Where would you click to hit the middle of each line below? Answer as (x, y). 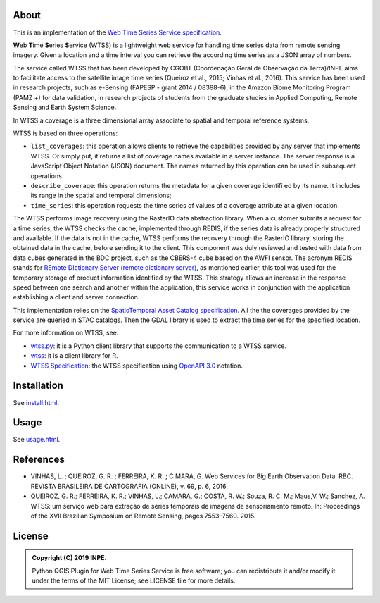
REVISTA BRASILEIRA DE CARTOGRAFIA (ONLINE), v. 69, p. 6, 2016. (129, 486)
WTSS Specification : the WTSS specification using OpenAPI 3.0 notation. (137, 366)
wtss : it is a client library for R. (75, 356)
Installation (38, 386)
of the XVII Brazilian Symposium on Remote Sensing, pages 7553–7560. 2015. (143, 516)
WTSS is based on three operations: (65, 133)
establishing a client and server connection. (76, 297)
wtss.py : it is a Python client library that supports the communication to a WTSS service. (159, 346)
